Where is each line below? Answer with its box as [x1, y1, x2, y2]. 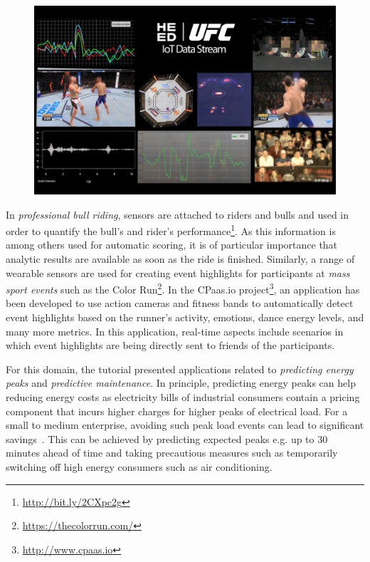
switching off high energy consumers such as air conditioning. [6, 459, 273, 474]
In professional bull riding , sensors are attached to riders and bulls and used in [6, 207, 349, 222]
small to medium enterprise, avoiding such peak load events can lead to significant [6, 417, 364, 432]
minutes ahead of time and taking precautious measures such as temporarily [6, 445, 338, 460]
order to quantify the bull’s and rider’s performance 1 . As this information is [6, 222, 336, 238]
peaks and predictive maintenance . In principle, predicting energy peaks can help [6, 375, 356, 390]
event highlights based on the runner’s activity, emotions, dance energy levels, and [6, 310, 364, 325]
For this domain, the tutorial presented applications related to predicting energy [6, 361, 354, 376]
